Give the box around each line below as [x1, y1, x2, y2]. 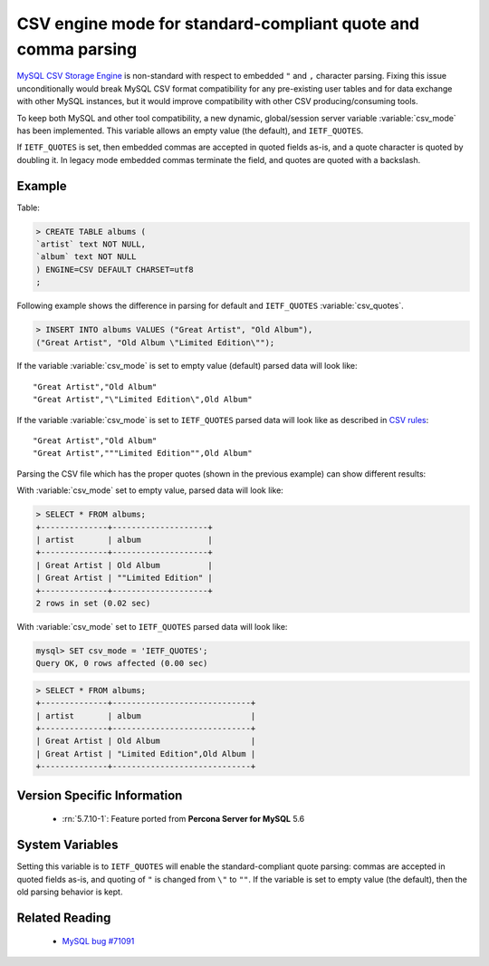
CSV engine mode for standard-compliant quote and [16, 14, 420, 34]
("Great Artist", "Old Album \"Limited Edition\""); [35, 337, 275, 348]
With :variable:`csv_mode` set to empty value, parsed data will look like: [16, 485, 284, 496]
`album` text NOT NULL [35, 252, 137, 262]
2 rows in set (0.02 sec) [35, 598, 151, 608]
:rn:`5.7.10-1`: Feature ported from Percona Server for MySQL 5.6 [62, 814, 305, 825]
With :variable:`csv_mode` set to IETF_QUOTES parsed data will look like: [16, 621, 288, 632]
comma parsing [16, 39, 138, 59]
